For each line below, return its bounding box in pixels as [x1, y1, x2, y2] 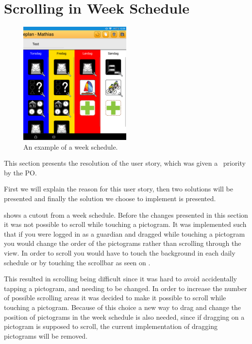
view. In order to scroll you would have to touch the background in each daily [4, 247, 235, 258]
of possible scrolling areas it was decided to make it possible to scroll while [4, 292, 226, 303]
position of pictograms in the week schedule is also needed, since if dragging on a [4, 311, 245, 322]
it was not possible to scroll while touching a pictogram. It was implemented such [4, 219, 247, 229]
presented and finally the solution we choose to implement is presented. [4, 193, 216, 204]
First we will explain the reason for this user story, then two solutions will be [4, 184, 233, 194]
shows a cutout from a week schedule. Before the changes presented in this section [4, 209, 248, 220]
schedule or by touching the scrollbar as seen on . [4, 257, 151, 267]
